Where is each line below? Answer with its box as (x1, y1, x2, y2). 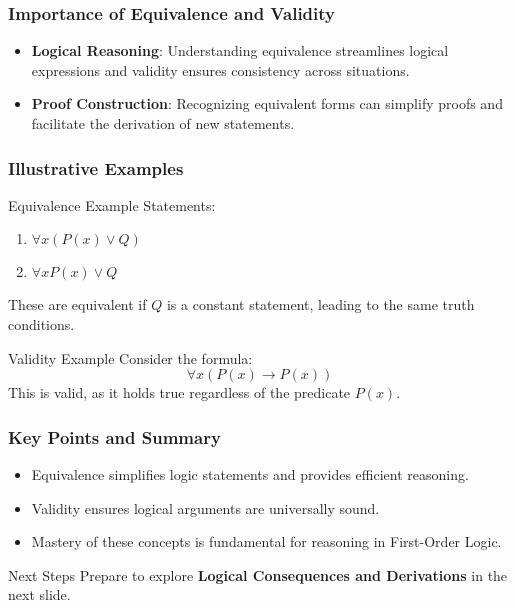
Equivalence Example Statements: (8, 194, 216, 215)
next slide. (8, 584, 71, 605)
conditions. (8, 314, 75, 334)
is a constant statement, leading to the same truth (166, 294, 475, 315)
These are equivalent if (8, 294, 147, 315)
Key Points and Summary (8, 424, 221, 449)
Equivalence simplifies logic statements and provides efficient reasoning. (31, 464, 469, 484)
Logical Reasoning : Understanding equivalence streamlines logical (31, 40, 449, 61)
